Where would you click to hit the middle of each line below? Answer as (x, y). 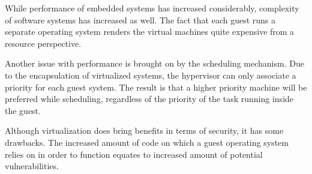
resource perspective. (43, 43)
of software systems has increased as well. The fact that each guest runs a (140, 19)
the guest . (23, 110)
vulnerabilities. (32, 166)
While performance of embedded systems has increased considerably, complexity (152, 8)
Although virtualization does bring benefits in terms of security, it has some (144, 130)
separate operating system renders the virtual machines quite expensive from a (150, 31)
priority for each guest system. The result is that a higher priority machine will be (156, 87)
